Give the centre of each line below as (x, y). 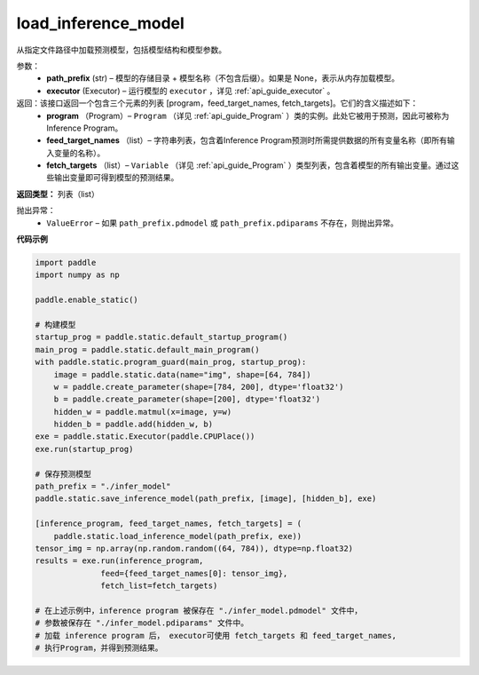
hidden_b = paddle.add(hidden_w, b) (133, 425)
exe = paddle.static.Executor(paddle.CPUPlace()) (145, 437)
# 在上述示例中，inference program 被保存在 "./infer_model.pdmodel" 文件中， (199, 610)
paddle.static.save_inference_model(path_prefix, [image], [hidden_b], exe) (206, 499)
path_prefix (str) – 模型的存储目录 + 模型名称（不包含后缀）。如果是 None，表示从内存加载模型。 (223, 78)
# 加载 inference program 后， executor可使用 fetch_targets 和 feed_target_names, (216, 635)
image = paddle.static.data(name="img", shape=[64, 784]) (182, 374)
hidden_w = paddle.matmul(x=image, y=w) (143, 412)
